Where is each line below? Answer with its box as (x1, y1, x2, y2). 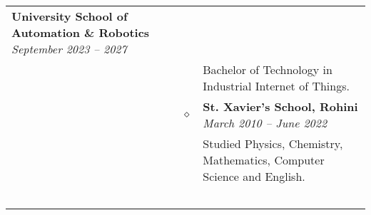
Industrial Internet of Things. (203, 78, 350, 94)
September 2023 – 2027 (11, 41, 127, 57)
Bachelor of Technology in (203, 61, 332, 78)
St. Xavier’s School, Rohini (203, 98, 358, 115)
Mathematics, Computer (203, 152, 325, 168)
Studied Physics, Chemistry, (203, 135, 343, 152)
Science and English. (203, 168, 305, 184)
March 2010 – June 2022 (203, 115, 327, 131)
